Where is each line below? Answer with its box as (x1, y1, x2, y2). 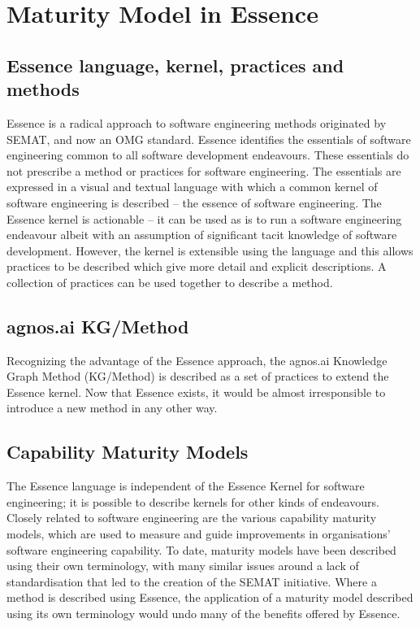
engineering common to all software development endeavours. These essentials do (6, 146, 409, 163)
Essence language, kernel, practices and (6, 52, 344, 77)
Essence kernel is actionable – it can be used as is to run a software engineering (6, 210, 402, 227)
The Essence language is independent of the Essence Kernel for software (6, 477, 365, 494)
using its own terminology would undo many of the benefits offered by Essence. (6, 605, 401, 622)
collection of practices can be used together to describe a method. (6, 273, 333, 290)
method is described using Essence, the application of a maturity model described (6, 589, 414, 606)
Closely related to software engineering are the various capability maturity (6, 509, 377, 526)
